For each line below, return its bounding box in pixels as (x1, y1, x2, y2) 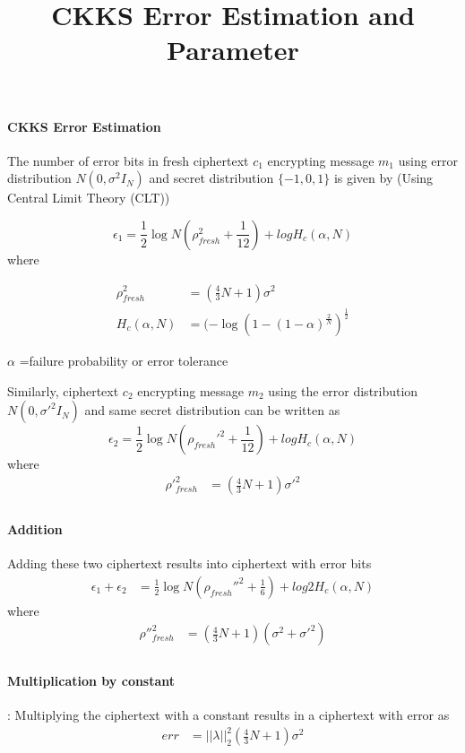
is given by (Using (333, 169, 434, 187)
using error (398, 151, 459, 169)
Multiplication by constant (7, 671, 176, 689)
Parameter (167, 31, 299, 68)
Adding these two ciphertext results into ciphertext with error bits (7, 554, 372, 573)
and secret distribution (149, 169, 274, 187)
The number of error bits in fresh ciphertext (7, 151, 249, 169)
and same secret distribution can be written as (84, 401, 340, 420)
